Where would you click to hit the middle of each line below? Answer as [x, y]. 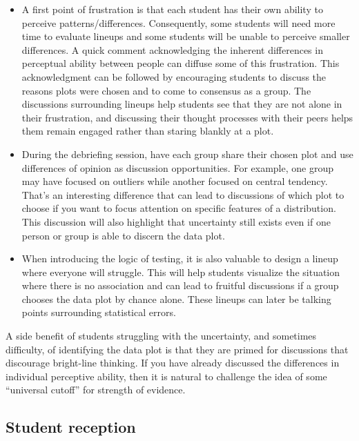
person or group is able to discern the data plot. [123, 235]
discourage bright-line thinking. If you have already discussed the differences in [173, 363]
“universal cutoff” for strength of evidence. [96, 390]
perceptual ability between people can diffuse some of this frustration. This [181, 63]
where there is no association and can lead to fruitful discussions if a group [180, 285]
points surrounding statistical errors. [99, 312]
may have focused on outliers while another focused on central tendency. [175, 181]
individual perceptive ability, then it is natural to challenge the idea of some [166, 376]
